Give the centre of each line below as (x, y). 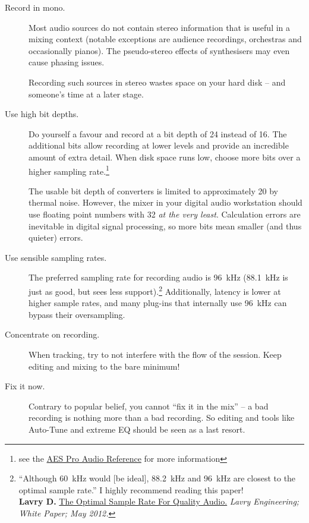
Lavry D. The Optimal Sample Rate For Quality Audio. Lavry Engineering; (159, 501)
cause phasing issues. (67, 62)
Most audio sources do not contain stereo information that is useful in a (160, 27)
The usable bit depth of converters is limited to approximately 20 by (153, 190)
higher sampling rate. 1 (69, 170)
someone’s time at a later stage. (86, 94)
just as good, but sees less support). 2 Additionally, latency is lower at (155, 290)
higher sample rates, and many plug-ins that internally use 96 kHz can (158, 303)
